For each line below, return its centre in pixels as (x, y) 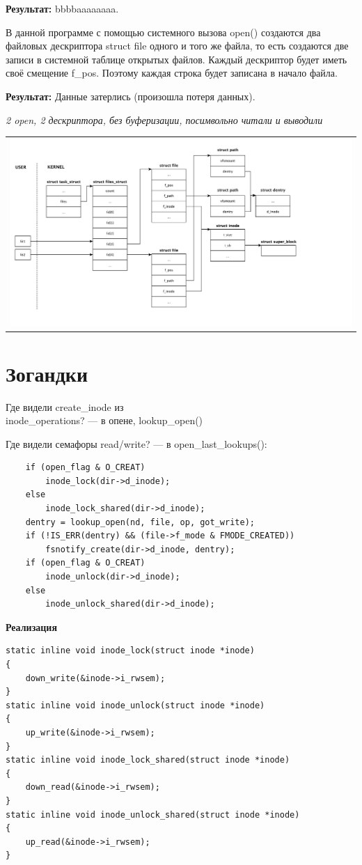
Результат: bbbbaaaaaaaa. (62, 8)
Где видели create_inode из (65, 406)
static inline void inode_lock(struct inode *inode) (130, 651)
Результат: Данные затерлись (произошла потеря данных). (131, 96)
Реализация (31, 626)
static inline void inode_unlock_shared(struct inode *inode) (153, 815)
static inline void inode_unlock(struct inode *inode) (135, 705)
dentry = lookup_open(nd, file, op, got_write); (140, 522)
